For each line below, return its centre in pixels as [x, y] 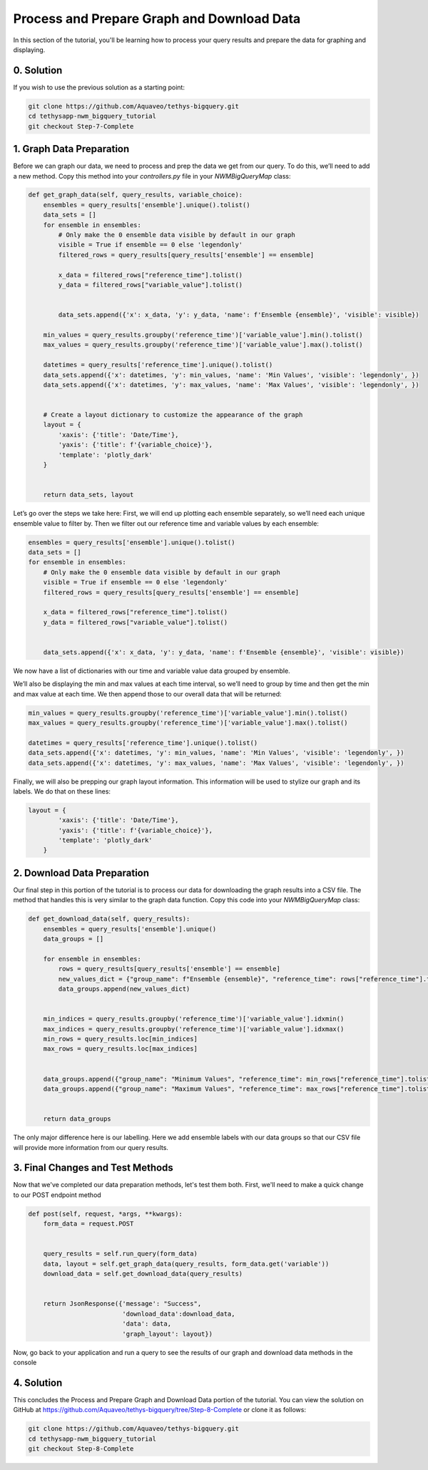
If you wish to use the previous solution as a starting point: [99, 87]
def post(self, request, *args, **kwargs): [106, 1214]
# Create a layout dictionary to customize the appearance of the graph [173, 415]
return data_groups [77, 1119]
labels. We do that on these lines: [62, 791]
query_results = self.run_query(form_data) [120, 1254]
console [25, 1362]
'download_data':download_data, [179, 1314]
